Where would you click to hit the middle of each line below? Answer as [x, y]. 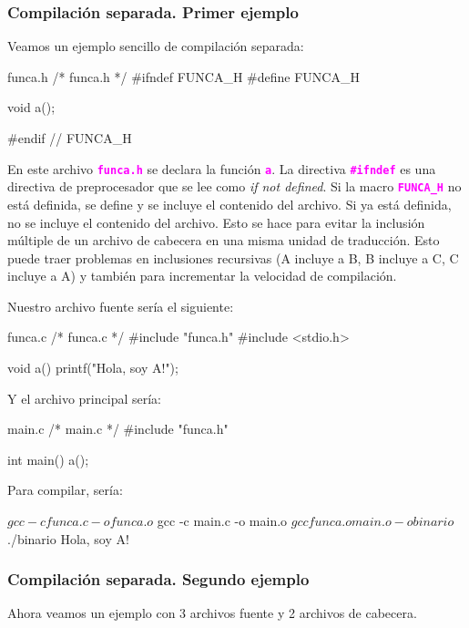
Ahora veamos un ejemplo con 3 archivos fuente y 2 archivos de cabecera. [212, 613]
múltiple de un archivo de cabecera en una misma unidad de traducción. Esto [224, 240]
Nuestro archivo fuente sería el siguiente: [121, 306]
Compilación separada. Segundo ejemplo [158, 579]
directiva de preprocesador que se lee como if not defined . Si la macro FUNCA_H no [234, 186]
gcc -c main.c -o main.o [222, 521]
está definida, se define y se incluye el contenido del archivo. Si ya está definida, [229, 204]
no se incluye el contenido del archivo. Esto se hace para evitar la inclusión [216, 222]
